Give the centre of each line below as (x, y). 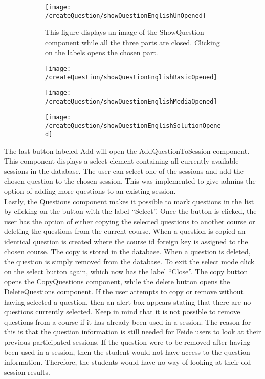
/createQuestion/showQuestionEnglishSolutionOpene (133, 126)
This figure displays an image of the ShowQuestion (125, 32)
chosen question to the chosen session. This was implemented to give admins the (130, 181)
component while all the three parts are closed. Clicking (132, 42)
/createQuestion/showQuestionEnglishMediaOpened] (131, 102)
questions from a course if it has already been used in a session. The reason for (128, 321)
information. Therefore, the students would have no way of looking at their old (128, 362)
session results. (27, 372)
